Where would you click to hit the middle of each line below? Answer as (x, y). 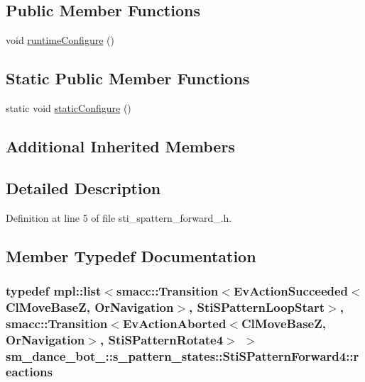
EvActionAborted (174, 323)
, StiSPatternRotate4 (162, 339)
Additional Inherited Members (120, 146)
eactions (29, 372)
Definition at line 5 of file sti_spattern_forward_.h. (119, 217)
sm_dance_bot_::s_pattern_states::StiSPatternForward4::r (182, 355)
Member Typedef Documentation (131, 255)
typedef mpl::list (54, 290)
